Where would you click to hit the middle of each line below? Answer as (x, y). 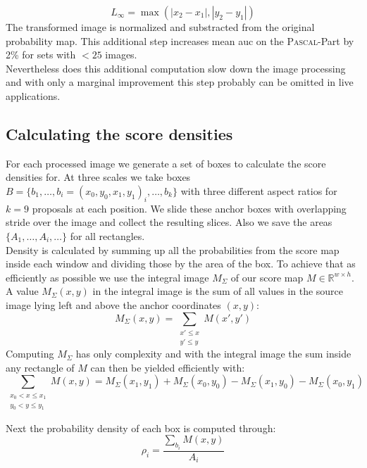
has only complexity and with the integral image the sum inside (213, 354)
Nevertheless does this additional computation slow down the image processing (176, 68)
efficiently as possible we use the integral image (107, 277)
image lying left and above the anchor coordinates (113, 304)
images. (121, 55)
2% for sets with (41, 55)
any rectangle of (40, 367)
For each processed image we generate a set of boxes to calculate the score (166, 163)
